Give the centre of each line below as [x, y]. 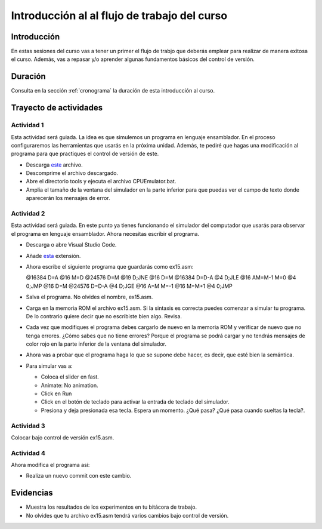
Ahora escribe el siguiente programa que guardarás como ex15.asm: [110, 266]
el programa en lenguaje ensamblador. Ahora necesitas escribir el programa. [105, 233]
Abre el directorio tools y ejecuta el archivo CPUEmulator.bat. [101, 182]
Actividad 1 [27, 125]
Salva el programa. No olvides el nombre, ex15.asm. [89, 297]
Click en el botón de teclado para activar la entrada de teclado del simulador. [135, 402]
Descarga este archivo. [54, 165]
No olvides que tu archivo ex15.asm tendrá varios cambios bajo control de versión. [127, 515]
